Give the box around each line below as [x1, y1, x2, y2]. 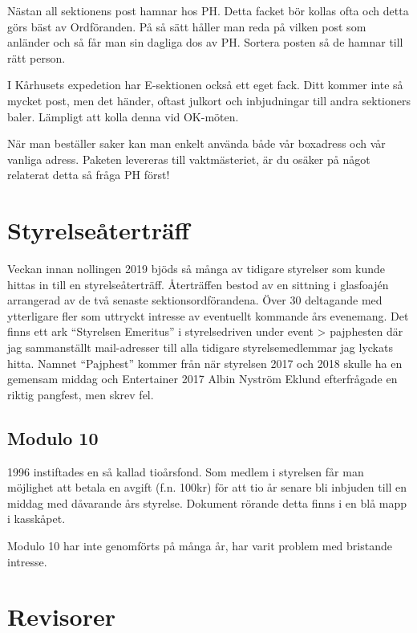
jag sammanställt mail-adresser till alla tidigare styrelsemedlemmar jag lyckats [7, 339, 393, 356]
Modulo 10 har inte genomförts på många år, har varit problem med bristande [7, 537, 392, 553]
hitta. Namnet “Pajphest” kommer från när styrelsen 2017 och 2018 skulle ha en [7, 354, 403, 371]
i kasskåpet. [7, 510, 66, 527]
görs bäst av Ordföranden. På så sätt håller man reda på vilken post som [7, 18, 366, 35]
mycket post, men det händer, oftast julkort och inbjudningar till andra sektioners [7, 92, 411, 108]
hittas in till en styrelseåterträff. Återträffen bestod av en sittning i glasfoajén [7, 276, 389, 292]
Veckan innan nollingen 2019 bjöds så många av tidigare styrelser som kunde [7, 260, 386, 277]
